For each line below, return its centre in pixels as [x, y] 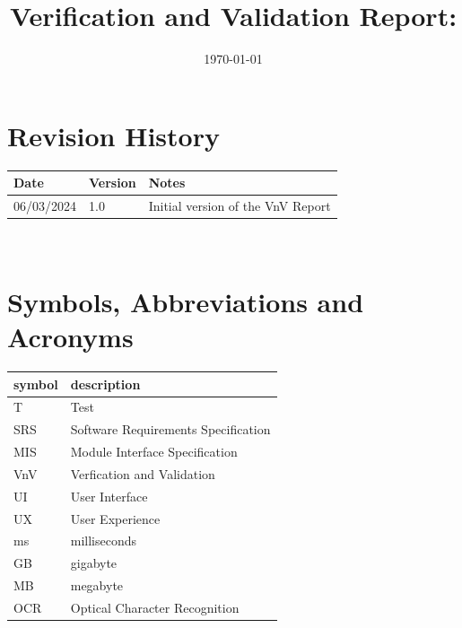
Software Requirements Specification [170, 429]
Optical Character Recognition [155, 607]
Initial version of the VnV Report [240, 205]
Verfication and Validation [143, 473]
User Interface [109, 496]
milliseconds [103, 541]
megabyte [97, 585]
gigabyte [94, 563]
